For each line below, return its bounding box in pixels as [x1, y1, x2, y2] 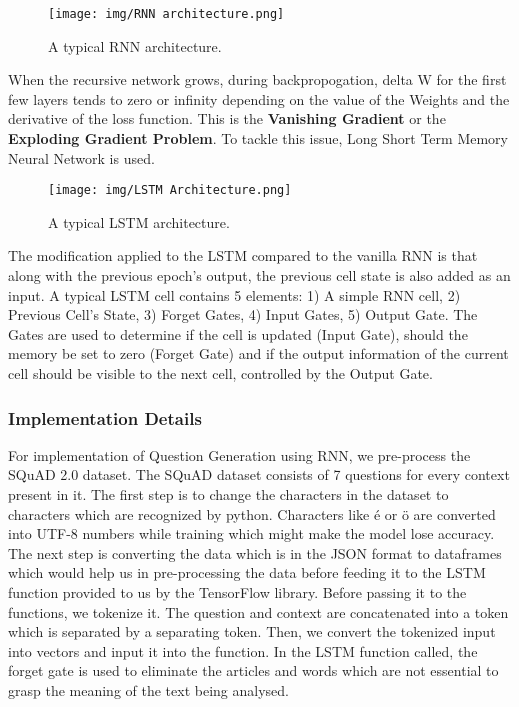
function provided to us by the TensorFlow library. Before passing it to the [8, 582, 467, 602]
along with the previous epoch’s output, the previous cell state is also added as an [8, 265, 511, 286]
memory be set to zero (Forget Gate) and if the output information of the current [8, 343, 509, 364]
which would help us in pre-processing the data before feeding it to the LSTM [8, 562, 486, 583]
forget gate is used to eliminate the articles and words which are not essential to [8, 660, 499, 681]
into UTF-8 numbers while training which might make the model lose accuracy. [8, 523, 495, 544]
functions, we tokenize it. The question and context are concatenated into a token [8, 601, 509, 622]
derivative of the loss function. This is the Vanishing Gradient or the [8, 108, 446, 129]
